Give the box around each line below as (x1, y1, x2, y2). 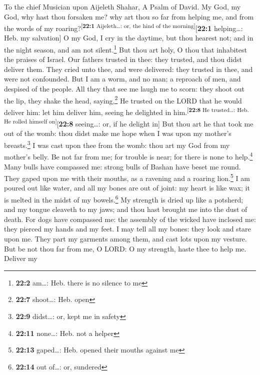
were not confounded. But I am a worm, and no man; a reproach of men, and (4, 73, 241, 84)
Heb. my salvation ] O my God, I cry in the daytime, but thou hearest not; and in (4, 32, 253, 43)
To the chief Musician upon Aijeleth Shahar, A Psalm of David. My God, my (4, 1, 241, 11)
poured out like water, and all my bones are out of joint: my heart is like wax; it (4, 182, 250, 193)
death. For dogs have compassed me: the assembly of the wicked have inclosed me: (4, 213, 256, 224)
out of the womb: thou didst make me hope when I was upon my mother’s (4, 128, 231, 138)
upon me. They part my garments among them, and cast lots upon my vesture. (4, 233, 247, 243)
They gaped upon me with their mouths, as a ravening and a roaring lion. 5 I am (4, 171, 250, 183)
